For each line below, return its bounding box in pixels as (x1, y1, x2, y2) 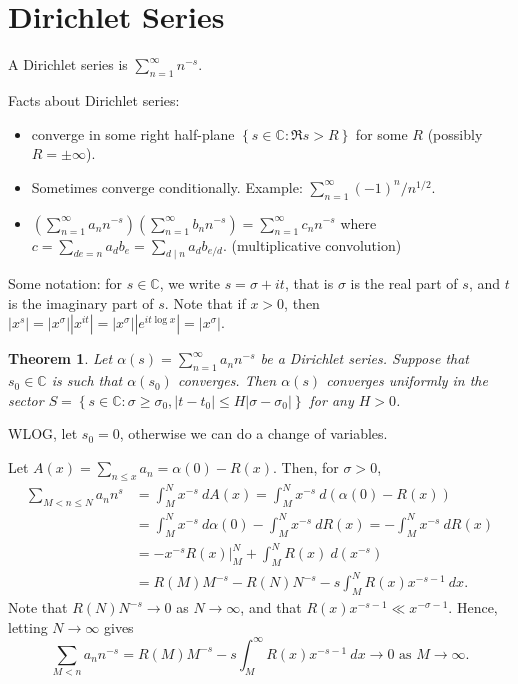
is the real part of (350, 273, 458, 294)
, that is (284, 273, 334, 294)
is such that (51, 370, 123, 391)
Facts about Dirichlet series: (8, 89, 180, 110)
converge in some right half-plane (31, 123, 235, 144)
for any (309, 389, 354, 410)
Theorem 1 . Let (8, 348, 113, 369)
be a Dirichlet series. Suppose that (260, 348, 469, 369)
